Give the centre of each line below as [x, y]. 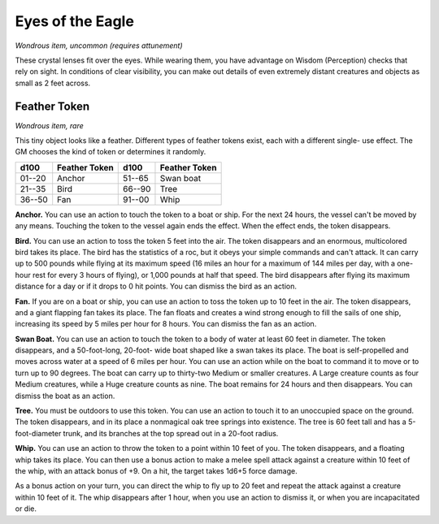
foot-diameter [38, 433]
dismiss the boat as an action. [65, 396]
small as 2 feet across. [53, 83]
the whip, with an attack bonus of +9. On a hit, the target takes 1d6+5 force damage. [156, 471]
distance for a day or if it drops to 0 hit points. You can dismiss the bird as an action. [156, 286]
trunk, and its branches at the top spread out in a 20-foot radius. [171, 433]
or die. [26, 509]
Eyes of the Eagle [74, 21]
